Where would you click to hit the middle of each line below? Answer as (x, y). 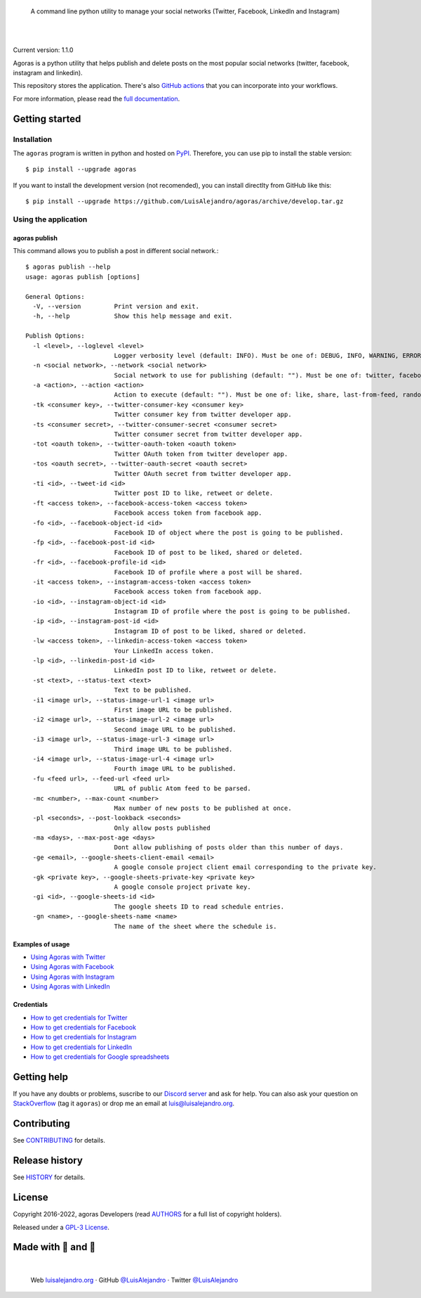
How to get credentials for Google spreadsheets (100, 1057)
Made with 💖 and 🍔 (54, 1247)
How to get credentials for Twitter (79, 1017)
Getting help (40, 1077)
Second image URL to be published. (175, 729)
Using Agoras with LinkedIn (70, 987)
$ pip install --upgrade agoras (81, 169)
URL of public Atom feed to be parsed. (183, 789)
